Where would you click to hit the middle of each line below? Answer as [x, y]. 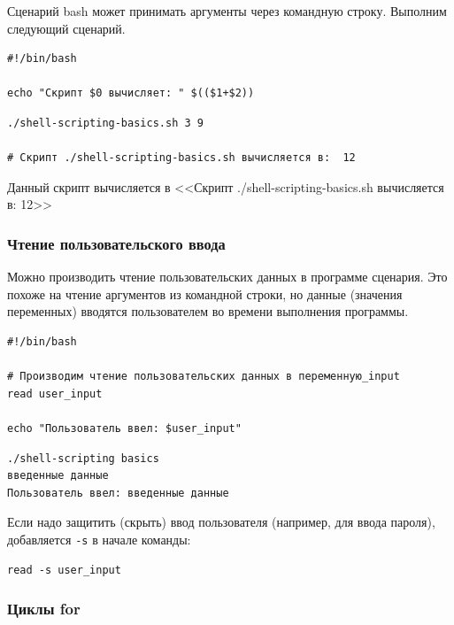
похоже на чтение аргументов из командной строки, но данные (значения [205, 293]
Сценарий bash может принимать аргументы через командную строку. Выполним [227, 11]
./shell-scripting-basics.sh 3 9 [105, 123]
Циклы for [44, 609]
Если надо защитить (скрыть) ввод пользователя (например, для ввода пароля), [221, 522]
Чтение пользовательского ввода [116, 243]
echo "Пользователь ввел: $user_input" [124, 428]
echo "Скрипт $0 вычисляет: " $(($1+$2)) [131, 93]
